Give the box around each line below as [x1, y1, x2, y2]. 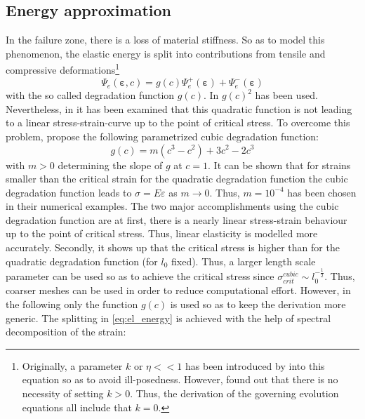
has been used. [255, 88, 318, 102]
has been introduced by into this [185, 358, 325, 373]
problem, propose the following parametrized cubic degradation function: [6, 128, 319, 143]
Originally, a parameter [22, 358, 123, 373]
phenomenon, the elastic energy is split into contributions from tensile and [6, 46, 326, 60]
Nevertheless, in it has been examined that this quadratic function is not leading [6, 101, 352, 116]
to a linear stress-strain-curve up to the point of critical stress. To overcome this [6, 115, 350, 130]
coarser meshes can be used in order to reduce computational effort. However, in [6, 283, 351, 298]
